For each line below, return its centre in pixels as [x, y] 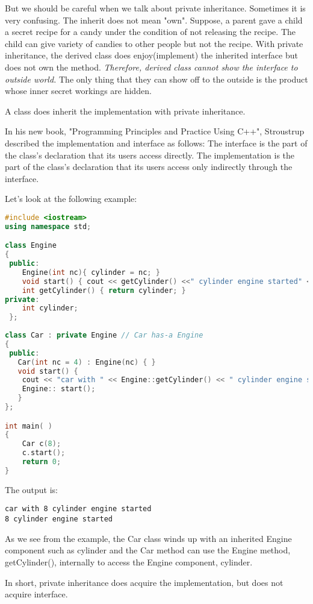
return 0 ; [42, 462]
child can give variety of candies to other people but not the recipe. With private [154, 43]
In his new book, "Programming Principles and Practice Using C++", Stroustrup [155, 131]
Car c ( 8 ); [42, 444]
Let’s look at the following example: [71, 199]
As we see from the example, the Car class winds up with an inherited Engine [148, 538]
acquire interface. [36, 594]
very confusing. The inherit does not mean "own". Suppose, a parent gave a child [154, 20]
